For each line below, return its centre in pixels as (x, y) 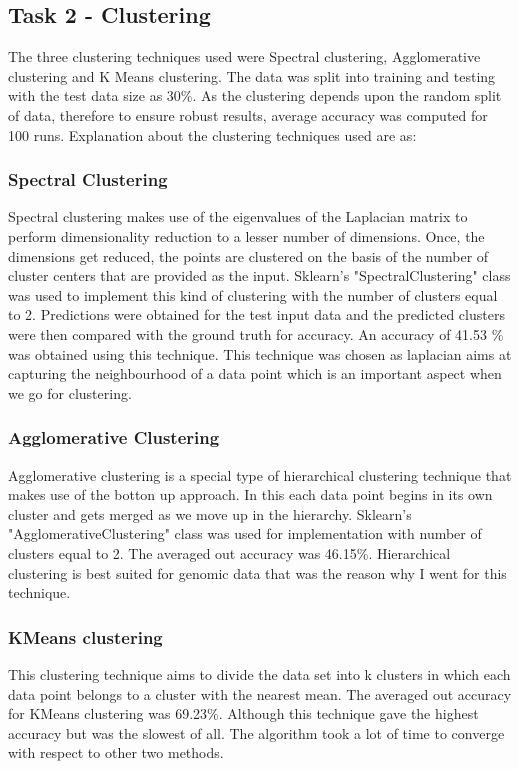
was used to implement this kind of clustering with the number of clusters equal (253, 294)
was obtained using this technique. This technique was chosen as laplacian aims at (260, 353)
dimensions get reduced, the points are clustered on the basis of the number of (248, 255)
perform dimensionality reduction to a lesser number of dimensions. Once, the (246, 235)
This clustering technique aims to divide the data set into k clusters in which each (259, 673)
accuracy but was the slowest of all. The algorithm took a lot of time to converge (256, 732)
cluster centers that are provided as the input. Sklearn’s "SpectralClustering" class (259, 275)
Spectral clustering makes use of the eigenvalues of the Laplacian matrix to (238, 216)
